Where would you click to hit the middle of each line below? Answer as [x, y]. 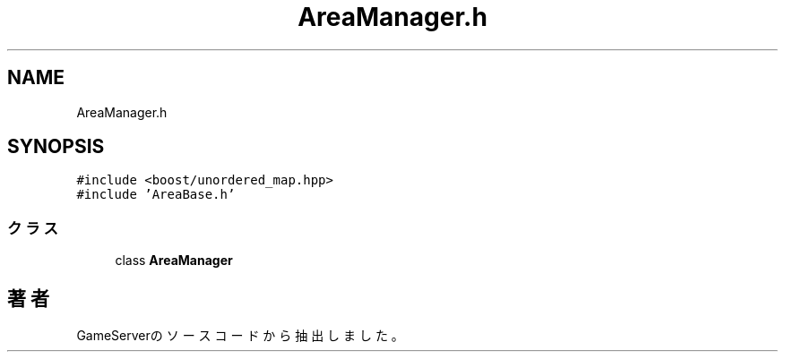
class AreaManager [174, 261]
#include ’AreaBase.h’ [156, 195]
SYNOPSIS [56, 147]
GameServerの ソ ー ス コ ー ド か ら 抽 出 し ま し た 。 [240, 336]
